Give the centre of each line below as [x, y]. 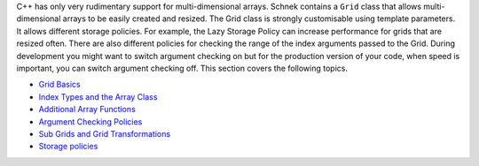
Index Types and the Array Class [98, 96]
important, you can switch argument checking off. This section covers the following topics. [182, 68]
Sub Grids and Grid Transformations [105, 133]
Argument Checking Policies [90, 121]
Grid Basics [59, 85]
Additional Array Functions [87, 109]
